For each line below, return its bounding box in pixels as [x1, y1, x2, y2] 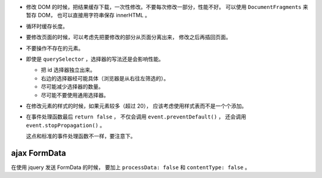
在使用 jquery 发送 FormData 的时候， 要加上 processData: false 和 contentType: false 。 [11, 164, 250, 171]
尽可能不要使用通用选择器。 [41, 91, 109, 98]
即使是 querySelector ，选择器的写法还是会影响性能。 [26, 55, 164, 63]
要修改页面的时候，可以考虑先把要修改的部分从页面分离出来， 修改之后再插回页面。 [26, 33, 231, 41]
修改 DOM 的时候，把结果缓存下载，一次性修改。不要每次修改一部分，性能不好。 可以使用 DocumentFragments [26, 4, 302, 10]
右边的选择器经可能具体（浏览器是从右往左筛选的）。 [41, 74, 169, 82]
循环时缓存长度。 [26, 23, 68, 30]
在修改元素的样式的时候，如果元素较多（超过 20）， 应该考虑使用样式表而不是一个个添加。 [26, 102, 247, 110]
